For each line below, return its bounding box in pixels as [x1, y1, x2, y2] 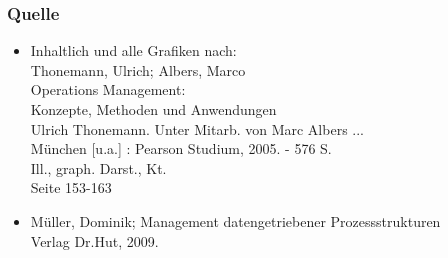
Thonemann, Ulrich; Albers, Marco [30, 59, 246, 80]
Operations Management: [30, 79, 186, 100]
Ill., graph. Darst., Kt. [30, 157, 167, 178]
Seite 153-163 [30, 177, 112, 198]
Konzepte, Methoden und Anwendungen [30, 99, 277, 119]
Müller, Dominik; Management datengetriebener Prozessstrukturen [30, 210, 441, 231]
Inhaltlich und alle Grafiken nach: [30, 40, 237, 61]
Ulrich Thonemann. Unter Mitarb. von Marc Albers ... [30, 118, 364, 139]
